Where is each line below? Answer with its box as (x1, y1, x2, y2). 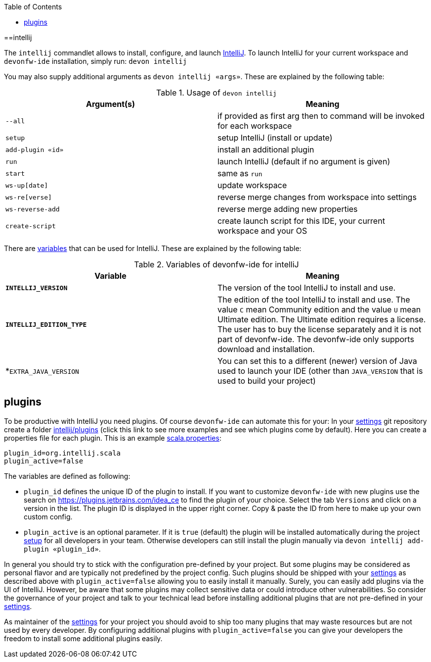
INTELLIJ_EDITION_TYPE (5, 320, 87, 328)
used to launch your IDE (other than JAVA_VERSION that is (217, 366, 423, 376)
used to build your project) (217, 376, 316, 386)
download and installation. (217, 344, 315, 354)
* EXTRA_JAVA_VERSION (5, 366, 79, 376)
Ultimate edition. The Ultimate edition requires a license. (217, 314, 426, 324)
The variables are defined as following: (4, 471, 130, 480)
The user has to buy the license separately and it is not (217, 324, 422, 334)
